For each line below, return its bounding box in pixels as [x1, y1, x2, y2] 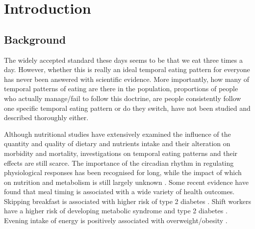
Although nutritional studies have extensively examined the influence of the [4, 128, 231, 139]
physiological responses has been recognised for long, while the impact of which [4, 167, 242, 178]
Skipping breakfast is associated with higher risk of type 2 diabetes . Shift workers [4, 196, 251, 206]
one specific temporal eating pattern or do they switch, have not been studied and [4, 102, 251, 113]
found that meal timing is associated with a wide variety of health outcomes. [4, 186, 235, 197]
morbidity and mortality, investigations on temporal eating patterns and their [4, 148, 238, 158]
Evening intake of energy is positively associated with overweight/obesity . [4, 215, 228, 226]
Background [4, 31, 66, 47]
